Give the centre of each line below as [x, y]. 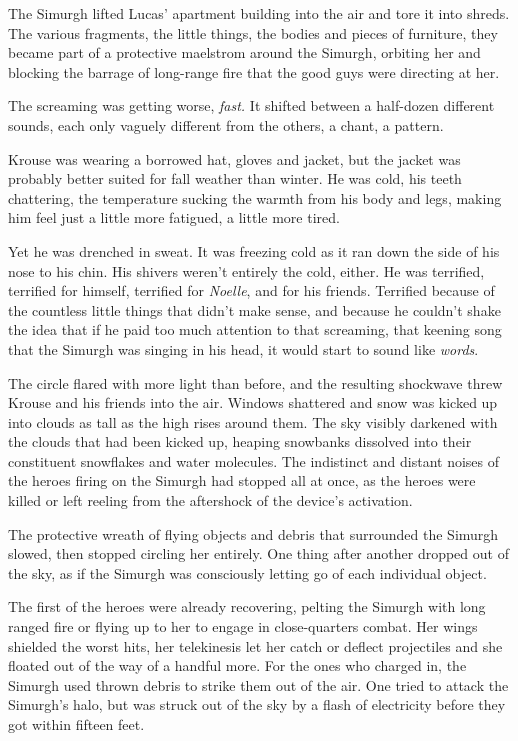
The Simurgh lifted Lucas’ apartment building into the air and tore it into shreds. [259, 13]
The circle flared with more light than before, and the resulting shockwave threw [255, 382]
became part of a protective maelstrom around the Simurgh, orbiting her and [244, 52]
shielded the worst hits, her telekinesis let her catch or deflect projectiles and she [255, 645]
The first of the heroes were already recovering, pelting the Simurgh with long [247, 606]
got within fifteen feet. [76, 724]
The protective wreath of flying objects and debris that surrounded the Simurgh [253, 533]
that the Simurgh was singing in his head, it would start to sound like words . [243, 348]
